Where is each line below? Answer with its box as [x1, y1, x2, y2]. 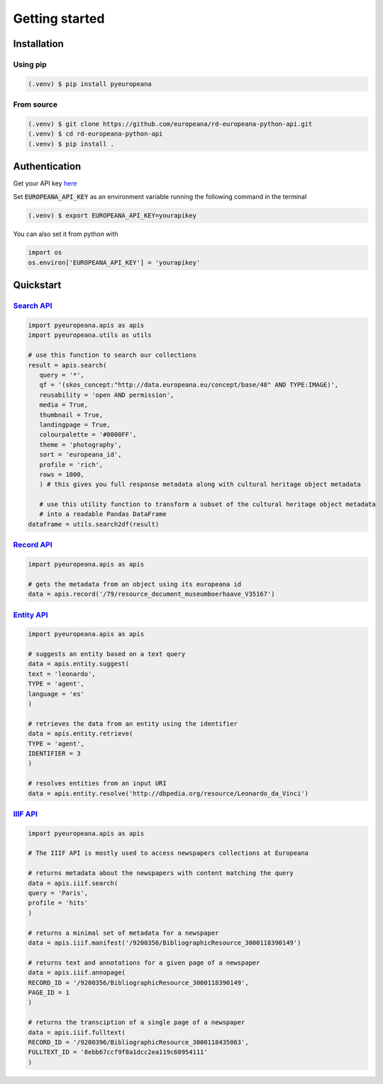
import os [28, 249, 62, 257]
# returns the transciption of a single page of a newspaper [28, 1019, 245, 1026]
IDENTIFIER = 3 [28, 749, 81, 757]
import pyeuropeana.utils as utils [28, 331, 152, 339]
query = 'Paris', [28, 889, 89, 897]
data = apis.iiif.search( [28, 879, 118, 887]
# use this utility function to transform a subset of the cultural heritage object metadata [39, 500, 376, 508]
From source [13, 100, 58, 109]
